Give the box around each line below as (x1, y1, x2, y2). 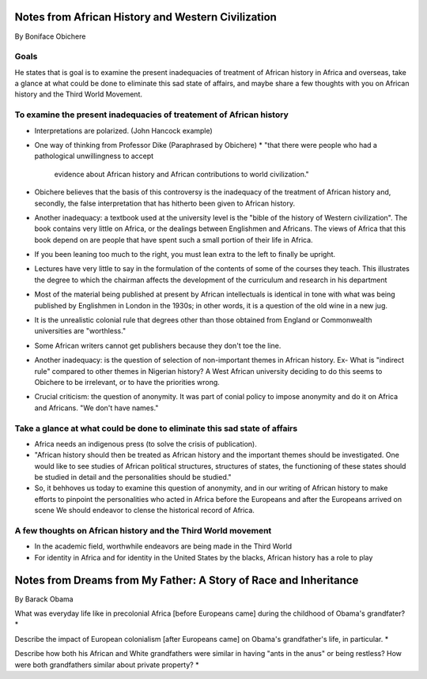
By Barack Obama (14, 594, 74, 604)
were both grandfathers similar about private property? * (14, 660, 199, 670)
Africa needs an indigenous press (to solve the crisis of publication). (34, 439, 257, 448)
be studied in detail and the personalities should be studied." (34, 473, 232, 482)
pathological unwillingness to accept (34, 151, 154, 161)
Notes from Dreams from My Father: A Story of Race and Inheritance (14, 573, 359, 587)
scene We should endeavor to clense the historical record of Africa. (34, 506, 255, 515)
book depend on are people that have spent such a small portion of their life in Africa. (34, 235, 313, 244)
